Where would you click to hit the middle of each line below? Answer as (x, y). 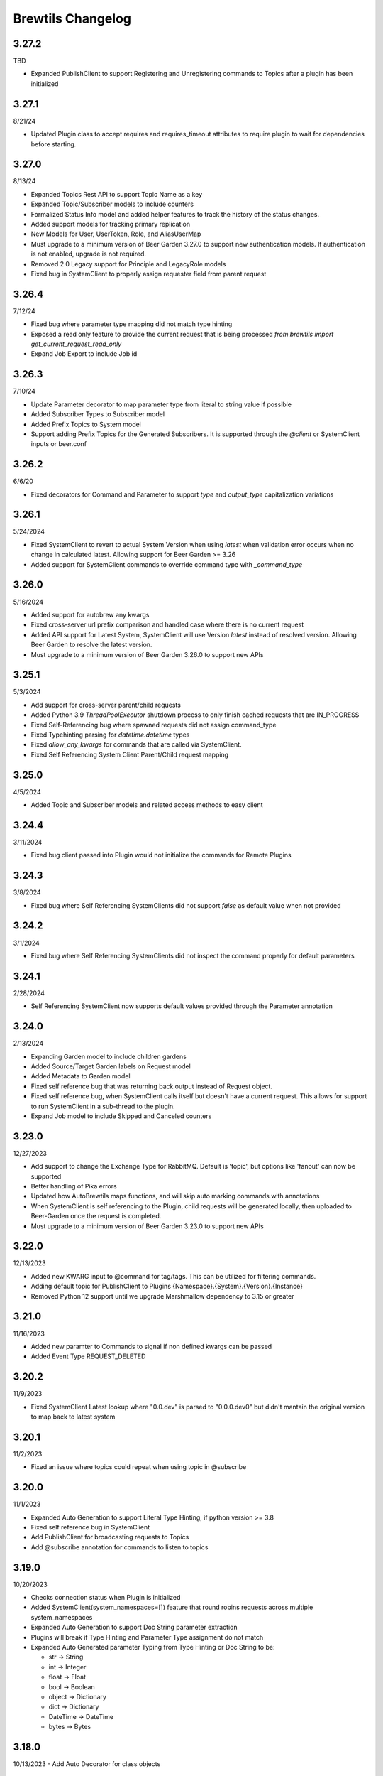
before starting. (54, 144)
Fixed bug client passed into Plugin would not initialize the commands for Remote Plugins (161, 855)
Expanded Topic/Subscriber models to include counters (112, 204)
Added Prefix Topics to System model (86, 424)
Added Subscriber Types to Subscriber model (98, 414)
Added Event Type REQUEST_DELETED (88, 1356)
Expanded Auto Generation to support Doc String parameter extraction (134, 1628)
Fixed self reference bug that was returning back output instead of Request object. (152, 1086)
